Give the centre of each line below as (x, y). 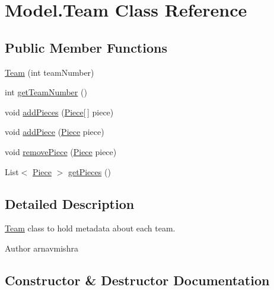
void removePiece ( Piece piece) (61, 151)
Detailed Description (70, 203)
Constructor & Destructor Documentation (137, 280)
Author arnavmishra (42, 248)
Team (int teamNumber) (50, 72)
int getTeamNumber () (46, 92)
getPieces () (90, 171)
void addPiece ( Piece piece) (55, 132)
